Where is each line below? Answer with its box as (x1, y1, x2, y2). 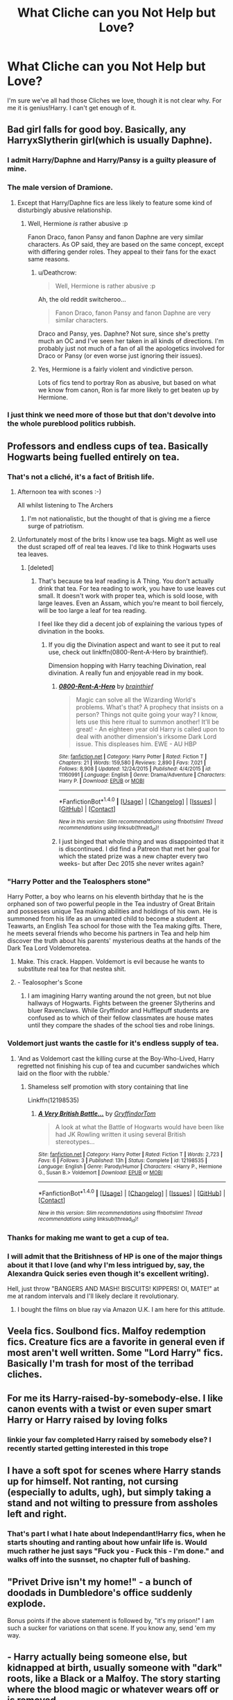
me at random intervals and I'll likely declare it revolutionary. (7, 1292, 179, 1300)
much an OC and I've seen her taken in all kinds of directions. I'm (37, 336, 224, 345)
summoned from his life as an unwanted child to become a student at (7, 914, 205, 923)
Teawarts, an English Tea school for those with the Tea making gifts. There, (7, 922, 223, 930)
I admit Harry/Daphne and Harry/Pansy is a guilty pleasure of (7, 155, 216, 165)
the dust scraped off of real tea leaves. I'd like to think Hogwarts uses (17, 543, 216, 551)
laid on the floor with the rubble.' (17, 1069, 111, 1077)
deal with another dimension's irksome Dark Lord (76, 733, 217, 741)
